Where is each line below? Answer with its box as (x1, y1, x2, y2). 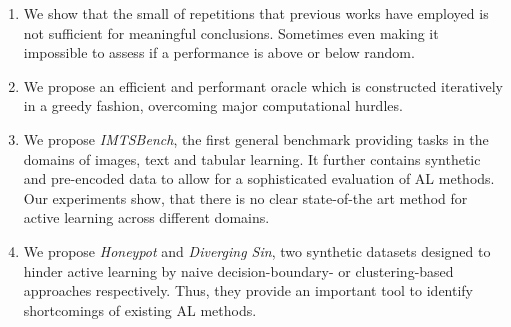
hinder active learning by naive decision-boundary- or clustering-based (23, 260, 454, 281)
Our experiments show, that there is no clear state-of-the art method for (23, 187, 468, 208)
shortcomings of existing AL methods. (23, 299, 257, 320)
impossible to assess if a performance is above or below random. (23, 42, 415, 63)
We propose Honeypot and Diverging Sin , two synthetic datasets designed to (23, 240, 491, 261)
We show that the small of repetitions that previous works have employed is (23, 3, 489, 23)
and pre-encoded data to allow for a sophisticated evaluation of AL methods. (23, 168, 495, 189)
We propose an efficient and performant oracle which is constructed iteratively (23, 75, 503, 96)
